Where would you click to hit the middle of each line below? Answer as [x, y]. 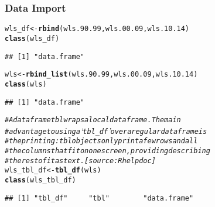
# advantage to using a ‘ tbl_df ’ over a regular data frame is [106, 130]
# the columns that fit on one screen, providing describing [107, 151]
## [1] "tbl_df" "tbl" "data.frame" [99, 198]
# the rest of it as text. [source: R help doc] [80, 161]
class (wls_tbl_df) [40, 180]
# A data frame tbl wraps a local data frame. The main [93, 120]
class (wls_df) [32, 38]
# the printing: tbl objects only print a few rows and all [101, 141]
